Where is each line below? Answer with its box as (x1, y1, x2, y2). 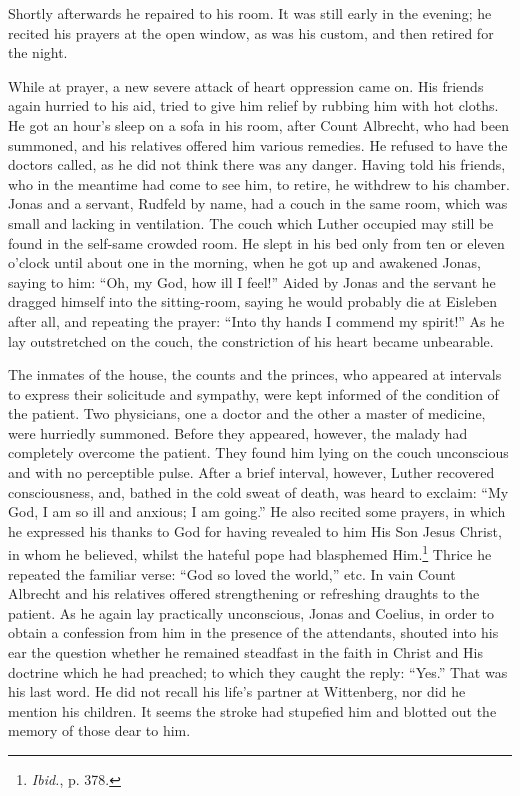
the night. (8, 42, 68, 63)
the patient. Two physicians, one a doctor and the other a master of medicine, (8, 403, 486, 424)
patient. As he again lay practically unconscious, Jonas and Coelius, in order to (8, 602, 495, 623)
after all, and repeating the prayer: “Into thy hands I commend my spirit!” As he (8, 310, 505, 331)
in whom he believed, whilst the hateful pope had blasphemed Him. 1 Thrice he (8, 541, 492, 565)
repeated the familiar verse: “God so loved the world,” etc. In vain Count (8, 563, 456, 584)
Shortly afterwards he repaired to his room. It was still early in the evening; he (8, 3, 492, 23)
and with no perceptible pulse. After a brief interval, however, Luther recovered (8, 462, 495, 483)
